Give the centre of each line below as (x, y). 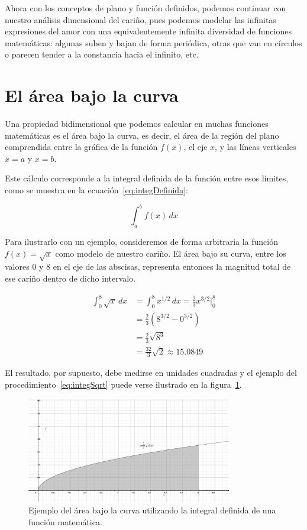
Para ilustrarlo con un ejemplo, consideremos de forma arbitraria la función (141, 241)
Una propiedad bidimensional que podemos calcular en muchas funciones (137, 124)
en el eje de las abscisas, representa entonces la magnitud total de (172, 266)
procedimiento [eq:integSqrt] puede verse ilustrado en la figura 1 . (123, 384)
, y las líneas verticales (256, 147)
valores (17, 266)
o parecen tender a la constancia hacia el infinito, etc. (102, 54)
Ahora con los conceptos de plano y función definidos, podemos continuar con (146, 8)
